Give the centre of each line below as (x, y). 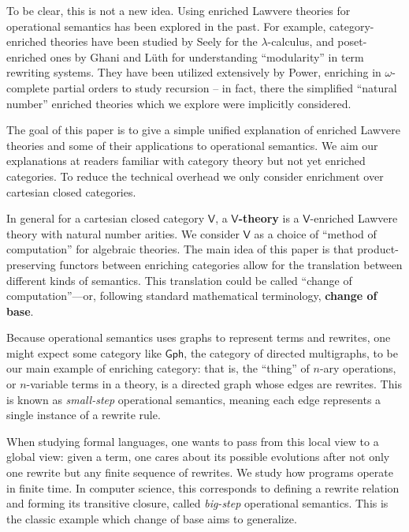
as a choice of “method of (315, 233)
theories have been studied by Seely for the (154, 41)
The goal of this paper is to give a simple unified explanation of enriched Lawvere (203, 130)
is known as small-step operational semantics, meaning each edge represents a (194, 399)
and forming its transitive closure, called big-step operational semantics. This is (197, 503)
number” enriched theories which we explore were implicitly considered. (179, 103)
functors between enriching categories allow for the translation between (231, 264)
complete (28, 87)
